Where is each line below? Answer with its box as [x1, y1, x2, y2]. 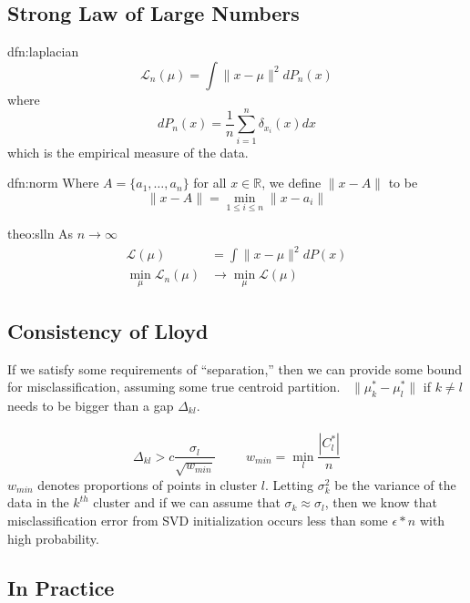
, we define [261, 173, 322, 192]
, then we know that [324, 493, 437, 512]
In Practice [7, 573, 115, 601]
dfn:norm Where [7, 173, 99, 192]
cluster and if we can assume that [93, 493, 281, 512]
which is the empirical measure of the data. [7, 142, 249, 161]
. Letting [265, 475, 314, 494]
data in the [7, 493, 69, 512]
